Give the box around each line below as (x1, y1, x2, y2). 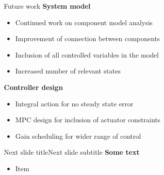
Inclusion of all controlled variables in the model (15, 49, 159, 59)
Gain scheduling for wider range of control (15, 131, 141, 141)
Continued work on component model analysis (15, 17, 153, 27)
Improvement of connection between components (15, 33, 160, 44)
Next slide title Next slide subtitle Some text (4, 147, 140, 157)
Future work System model (4, 1, 91, 11)
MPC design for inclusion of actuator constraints (15, 115, 161, 125)
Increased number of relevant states (15, 66, 121, 76)
